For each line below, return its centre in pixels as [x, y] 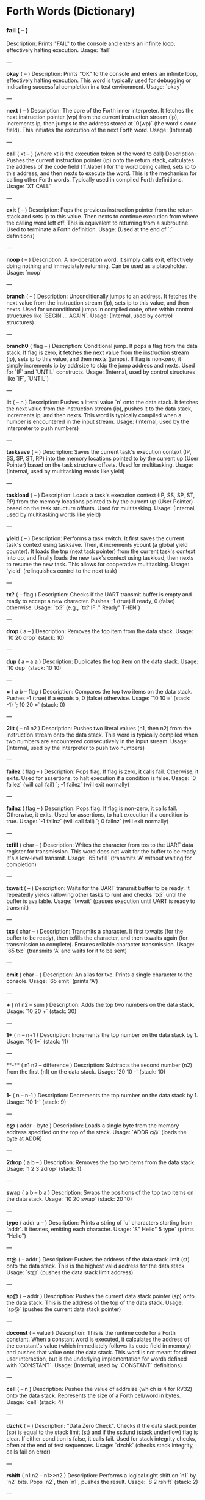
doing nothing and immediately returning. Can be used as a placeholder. [97, 266]
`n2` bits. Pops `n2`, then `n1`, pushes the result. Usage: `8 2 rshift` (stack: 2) [102, 1482]
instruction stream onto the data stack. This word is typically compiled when [102, 735]
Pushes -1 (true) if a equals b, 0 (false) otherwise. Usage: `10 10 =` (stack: [99, 698]
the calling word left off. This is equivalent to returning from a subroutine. [98, 223]
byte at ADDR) [24, 1138]
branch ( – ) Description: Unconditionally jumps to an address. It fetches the [102, 296]
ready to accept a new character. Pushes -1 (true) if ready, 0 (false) [91, 601]
